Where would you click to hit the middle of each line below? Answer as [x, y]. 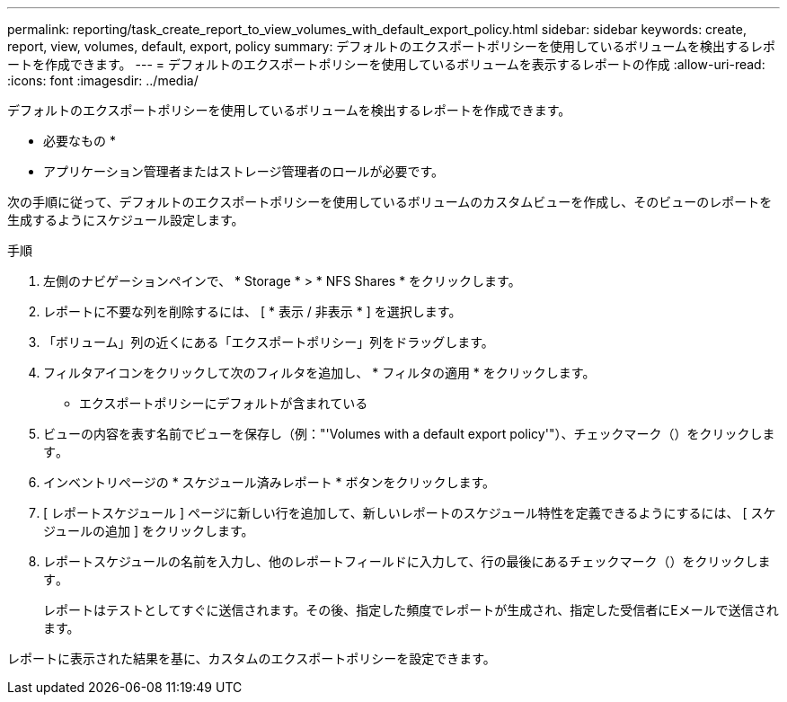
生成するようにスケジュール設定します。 [126, 220]
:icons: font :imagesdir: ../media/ [103, 80]
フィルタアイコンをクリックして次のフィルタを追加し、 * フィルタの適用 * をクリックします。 [319, 373]
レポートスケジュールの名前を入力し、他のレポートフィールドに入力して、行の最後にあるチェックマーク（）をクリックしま [407, 561]
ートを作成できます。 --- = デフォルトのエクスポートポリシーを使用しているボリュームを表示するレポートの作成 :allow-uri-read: [386, 64]
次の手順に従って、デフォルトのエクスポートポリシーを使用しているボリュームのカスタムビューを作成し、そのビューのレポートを [390, 202]
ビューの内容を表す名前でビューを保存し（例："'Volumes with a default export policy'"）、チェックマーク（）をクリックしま [409, 434]
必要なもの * [80, 141]
